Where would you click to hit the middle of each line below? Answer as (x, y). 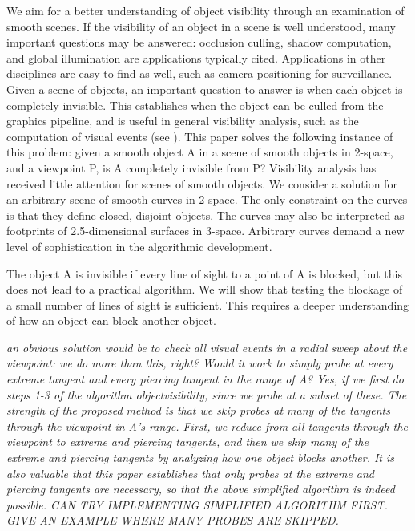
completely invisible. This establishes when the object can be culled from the (195, 105)
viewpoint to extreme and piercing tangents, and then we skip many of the (187, 442)
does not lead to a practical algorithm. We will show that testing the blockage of (205, 289)
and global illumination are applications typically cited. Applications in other (196, 57)
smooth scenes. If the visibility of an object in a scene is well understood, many (201, 26)
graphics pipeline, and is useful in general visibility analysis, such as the (183, 121)
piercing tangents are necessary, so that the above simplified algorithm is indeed (201, 489)
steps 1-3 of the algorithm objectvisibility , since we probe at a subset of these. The (207, 394)
